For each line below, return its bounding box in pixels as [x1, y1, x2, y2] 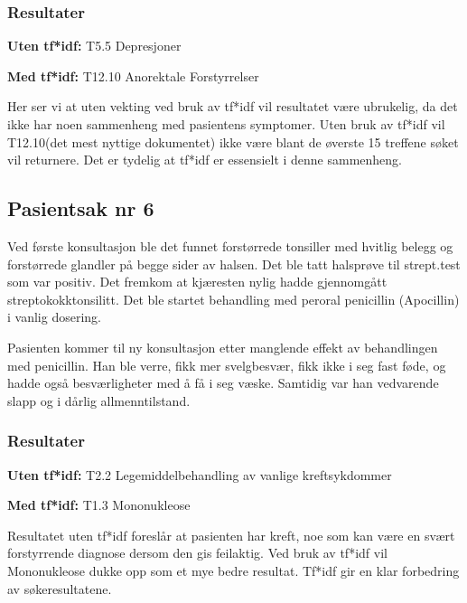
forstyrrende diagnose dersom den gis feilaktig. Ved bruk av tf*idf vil [7, 543, 388, 562]
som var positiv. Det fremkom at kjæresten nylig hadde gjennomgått [7, 272, 388, 291]
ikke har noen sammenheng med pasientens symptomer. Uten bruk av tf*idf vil [7, 115, 445, 133]
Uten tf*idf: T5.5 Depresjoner [7, 36, 182, 55]
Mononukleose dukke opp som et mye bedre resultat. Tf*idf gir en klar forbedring [7, 561, 460, 579]
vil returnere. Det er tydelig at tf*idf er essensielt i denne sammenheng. [7, 150, 403, 169]
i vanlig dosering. [7, 307, 101, 326]
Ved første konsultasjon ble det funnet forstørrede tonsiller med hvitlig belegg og [7, 236, 453, 255]
